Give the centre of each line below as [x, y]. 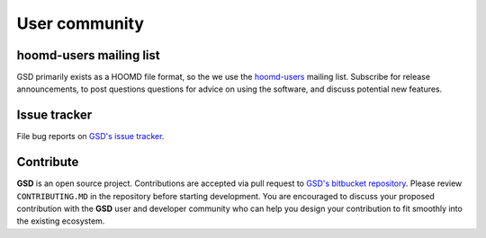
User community [80, 23]
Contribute [48, 162]
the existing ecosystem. [61, 221]
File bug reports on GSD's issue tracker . [90, 137]
